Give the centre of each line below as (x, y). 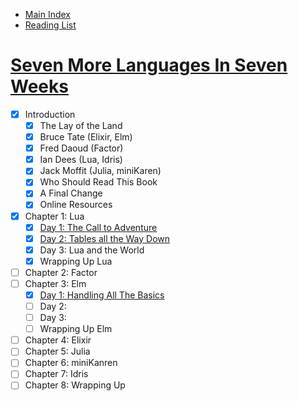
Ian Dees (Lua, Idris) (81, 160)
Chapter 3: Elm (55, 283)
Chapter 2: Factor (61, 272)
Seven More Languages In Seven (149, 65)
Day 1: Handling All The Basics (102, 295)
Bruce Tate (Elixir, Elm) (86, 137)
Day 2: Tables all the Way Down (105, 238)
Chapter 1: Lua (54, 216)
